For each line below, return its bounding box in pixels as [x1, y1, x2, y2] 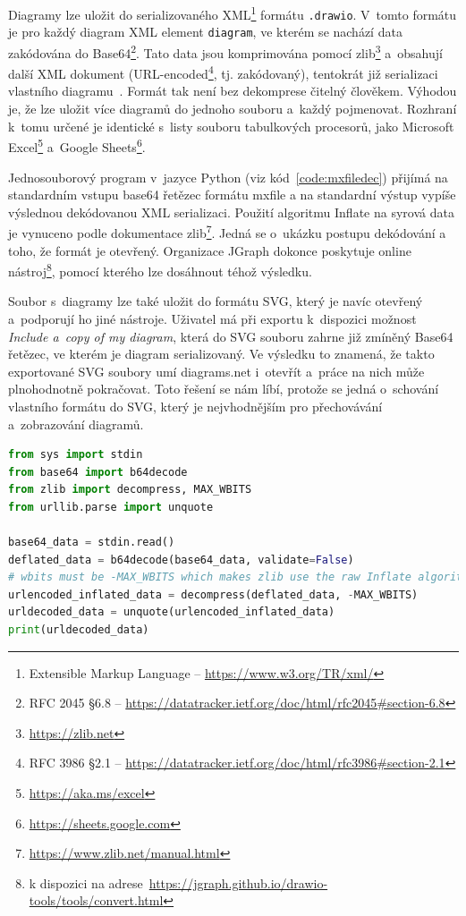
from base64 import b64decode [8, 465, 188, 479]
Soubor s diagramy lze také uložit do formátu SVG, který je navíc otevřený [8, 292, 423, 310]
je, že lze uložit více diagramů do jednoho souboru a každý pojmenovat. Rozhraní [8, 99, 457, 118]
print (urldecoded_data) [8, 623, 149, 637]
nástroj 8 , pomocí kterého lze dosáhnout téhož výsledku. [8, 259, 312, 280]
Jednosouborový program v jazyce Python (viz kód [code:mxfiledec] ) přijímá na [8, 167, 448, 186]
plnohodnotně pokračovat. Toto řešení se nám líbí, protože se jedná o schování [8, 379, 439, 398]
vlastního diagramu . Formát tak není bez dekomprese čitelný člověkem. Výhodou [8, 81, 457, 100]
